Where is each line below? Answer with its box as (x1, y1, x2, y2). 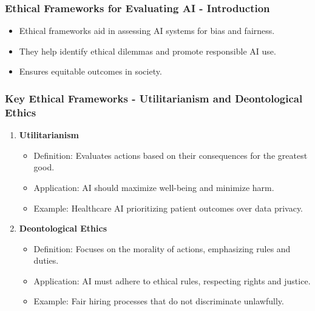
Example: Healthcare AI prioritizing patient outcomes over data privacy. (33, 201, 303, 214)
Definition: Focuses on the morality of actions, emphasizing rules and (33, 242, 291, 255)
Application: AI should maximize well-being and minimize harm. (33, 181, 274, 193)
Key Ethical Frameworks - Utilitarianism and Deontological (5, 90, 303, 105)
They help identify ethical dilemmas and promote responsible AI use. (19, 44, 276, 57)
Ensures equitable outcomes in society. (19, 65, 162, 78)
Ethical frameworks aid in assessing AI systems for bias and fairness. (19, 24, 275, 37)
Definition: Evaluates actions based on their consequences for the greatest (33, 149, 308, 161)
